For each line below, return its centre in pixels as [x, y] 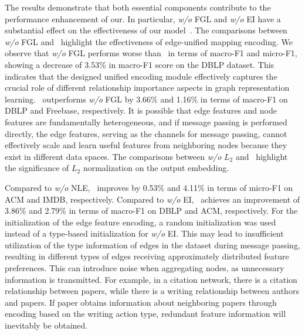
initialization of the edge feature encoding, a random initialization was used [140, 222]
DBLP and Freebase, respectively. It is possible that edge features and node [141, 110]
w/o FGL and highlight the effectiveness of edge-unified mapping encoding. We [149, 41]
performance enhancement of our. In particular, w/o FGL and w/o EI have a [143, 18]
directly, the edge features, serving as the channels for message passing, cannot [146, 133]
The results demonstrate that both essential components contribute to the [138, 7]
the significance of [37, 168]
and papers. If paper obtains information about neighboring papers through [141, 302]
